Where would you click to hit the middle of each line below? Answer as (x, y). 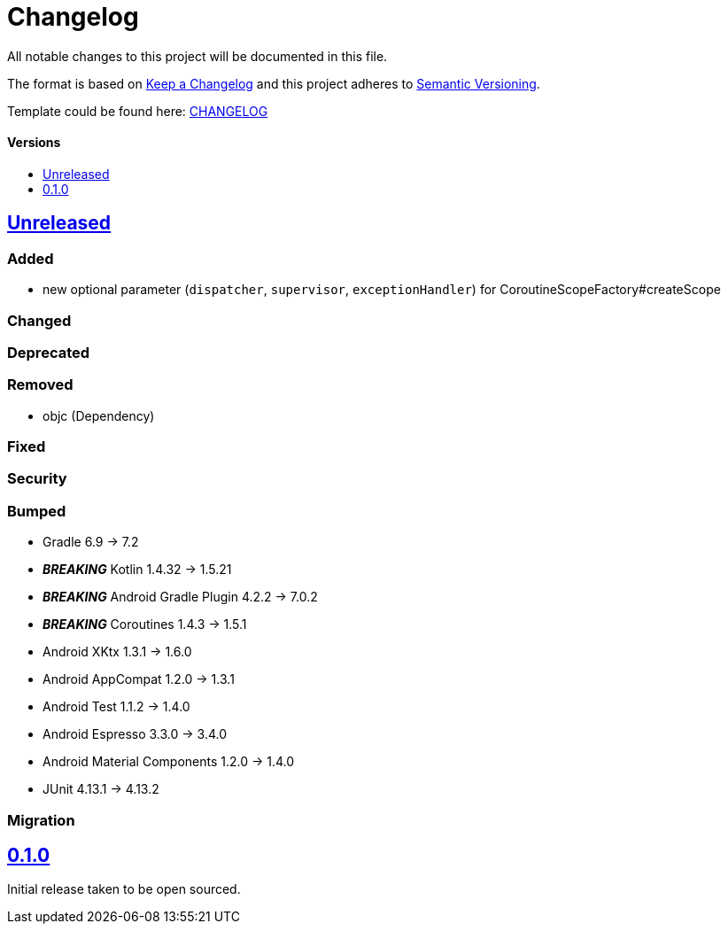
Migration (41, 820)
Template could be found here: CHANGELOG (138, 111)
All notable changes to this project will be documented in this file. (197, 56)
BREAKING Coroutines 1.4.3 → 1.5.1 (145, 625)
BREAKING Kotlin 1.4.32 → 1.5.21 (137, 570)
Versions (34, 143)
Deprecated (49, 352)
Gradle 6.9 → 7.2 (91, 542)
